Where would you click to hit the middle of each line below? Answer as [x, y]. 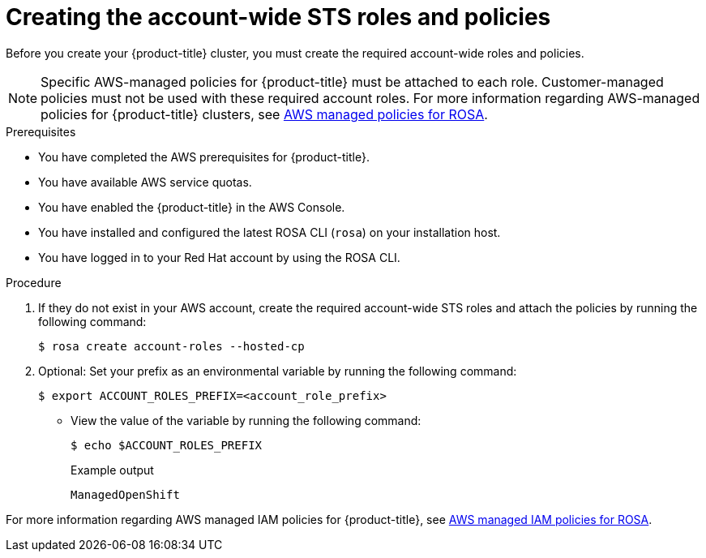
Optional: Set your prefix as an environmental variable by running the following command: [278, 371]
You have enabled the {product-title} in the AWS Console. [192, 207]
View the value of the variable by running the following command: [246, 420]
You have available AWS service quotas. [145, 182]
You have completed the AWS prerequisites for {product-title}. [204, 157]
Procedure [34, 282]
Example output [112, 470]
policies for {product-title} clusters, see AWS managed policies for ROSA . [264, 114]
